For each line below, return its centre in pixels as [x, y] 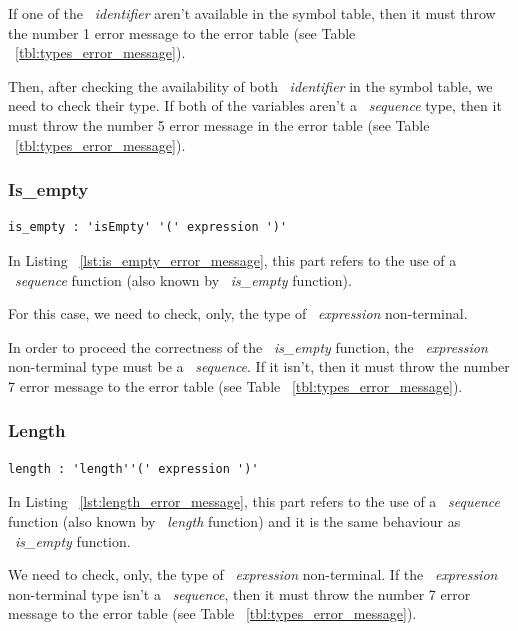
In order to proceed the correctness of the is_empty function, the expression [248, 346]
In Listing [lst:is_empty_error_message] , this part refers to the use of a [232, 259]
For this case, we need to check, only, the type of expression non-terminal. [238, 313]
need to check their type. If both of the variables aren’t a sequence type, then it [255, 105]
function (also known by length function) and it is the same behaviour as [234, 520]
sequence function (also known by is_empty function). [183, 279]
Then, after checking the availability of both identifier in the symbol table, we [250, 85]
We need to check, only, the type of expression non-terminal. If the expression [253, 574]
